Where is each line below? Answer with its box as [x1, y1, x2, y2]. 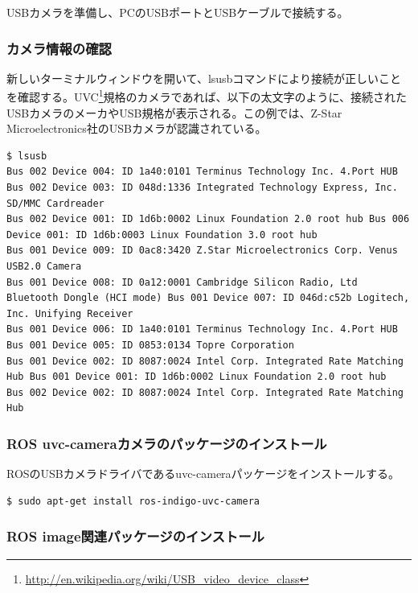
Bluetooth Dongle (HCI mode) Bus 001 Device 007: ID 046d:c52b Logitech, [6, 292, 410, 304]
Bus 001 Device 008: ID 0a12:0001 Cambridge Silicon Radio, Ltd [6, 276, 358, 288]
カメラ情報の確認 [6, 38, 112, 58]
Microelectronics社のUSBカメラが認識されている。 [6, 120, 267, 137]
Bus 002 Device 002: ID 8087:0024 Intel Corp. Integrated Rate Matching [6, 386, 404, 398]
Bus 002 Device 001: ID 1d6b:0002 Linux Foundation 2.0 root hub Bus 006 [6, 213, 410, 225]
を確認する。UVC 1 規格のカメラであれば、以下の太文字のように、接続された [6, 86, 408, 105]
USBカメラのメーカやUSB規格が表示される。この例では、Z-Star [6, 104, 342, 121]
